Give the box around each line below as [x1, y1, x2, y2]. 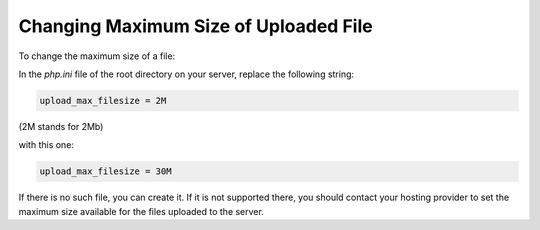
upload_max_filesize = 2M [39, 95, 167, 106]
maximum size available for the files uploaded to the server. [18, 205, 264, 217]
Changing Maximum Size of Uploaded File [18, 15, 374, 37]
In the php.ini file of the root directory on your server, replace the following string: [18, 68, 355, 80]
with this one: [18, 139, 75, 151]
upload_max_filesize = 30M [39, 166, 172, 177]
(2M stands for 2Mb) [18, 120, 104, 132]
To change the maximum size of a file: [18, 50, 176, 62]
